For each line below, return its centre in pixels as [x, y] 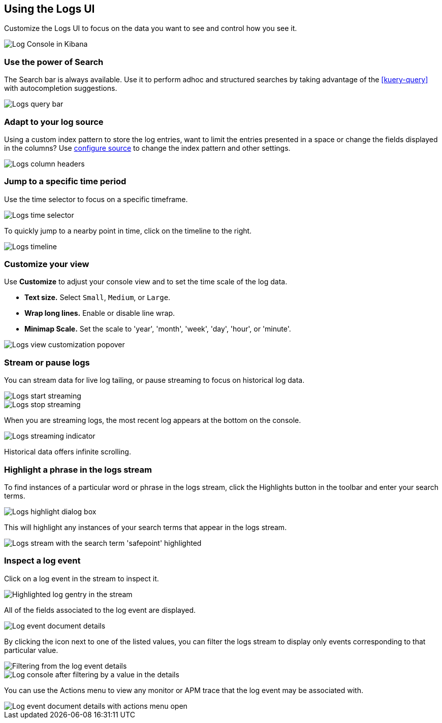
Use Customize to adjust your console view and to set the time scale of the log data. [146, 282]
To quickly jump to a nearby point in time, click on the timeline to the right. [128, 231]
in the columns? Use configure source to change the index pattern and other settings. [147, 148]
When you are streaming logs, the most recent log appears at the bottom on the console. [153, 420]
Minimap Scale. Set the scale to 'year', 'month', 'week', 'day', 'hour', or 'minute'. [158, 329]
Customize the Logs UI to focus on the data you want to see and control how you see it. [151, 28]
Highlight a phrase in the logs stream [78, 469]
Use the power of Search [54, 62]
